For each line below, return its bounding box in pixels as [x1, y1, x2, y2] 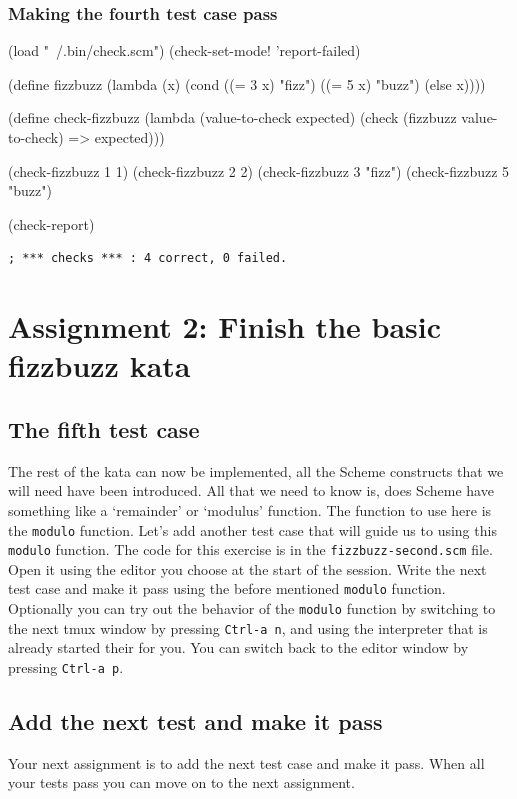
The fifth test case [8, 413, 200, 444]
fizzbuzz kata [8, 345, 191, 386]
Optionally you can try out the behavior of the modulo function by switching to [8, 598, 496, 619]
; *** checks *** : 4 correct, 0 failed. [8, 251, 288, 266]
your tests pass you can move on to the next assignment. [8, 772, 355, 793]
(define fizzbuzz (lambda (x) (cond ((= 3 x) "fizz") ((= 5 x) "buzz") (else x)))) [8, 73, 486, 94]
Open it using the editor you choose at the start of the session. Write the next [8, 558, 487, 579]
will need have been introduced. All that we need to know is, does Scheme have [8, 480, 494, 501]
